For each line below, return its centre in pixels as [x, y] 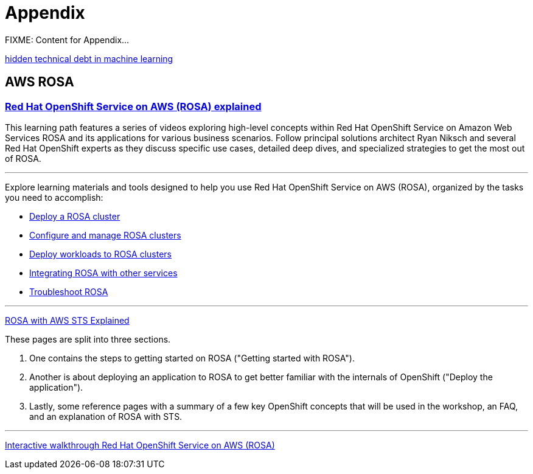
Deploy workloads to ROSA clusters [101, 254]
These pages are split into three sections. [88, 339]
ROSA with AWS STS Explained [67, 320]
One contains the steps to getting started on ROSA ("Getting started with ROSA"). [192, 358]
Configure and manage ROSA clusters [105, 235]
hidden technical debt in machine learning [89, 58]
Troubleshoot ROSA [69, 291]
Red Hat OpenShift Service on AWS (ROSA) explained [133, 106]
